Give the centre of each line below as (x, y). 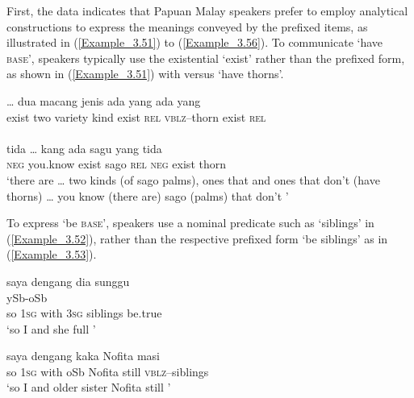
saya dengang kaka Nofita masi (83, 356)
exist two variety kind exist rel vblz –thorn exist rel (136, 116)
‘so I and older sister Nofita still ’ (89, 387)
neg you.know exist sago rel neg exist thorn (117, 164)
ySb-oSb (27, 297)
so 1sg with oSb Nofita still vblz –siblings (108, 371)
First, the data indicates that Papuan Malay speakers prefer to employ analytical (207, 10)
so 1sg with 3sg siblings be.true (84, 313)
